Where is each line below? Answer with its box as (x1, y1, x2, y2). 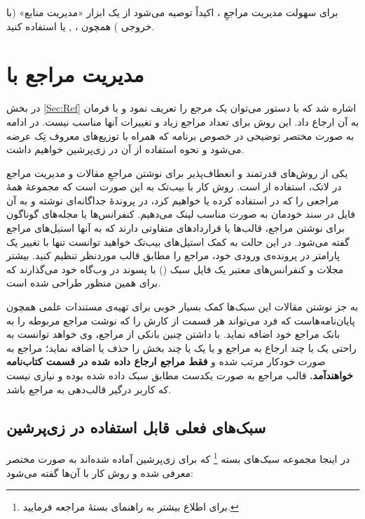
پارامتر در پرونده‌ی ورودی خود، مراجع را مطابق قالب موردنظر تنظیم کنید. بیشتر (6, 248, 340, 263)
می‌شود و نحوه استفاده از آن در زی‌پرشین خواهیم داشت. (6, 142, 245, 157)
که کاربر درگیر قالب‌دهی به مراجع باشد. (6, 381, 172, 396)
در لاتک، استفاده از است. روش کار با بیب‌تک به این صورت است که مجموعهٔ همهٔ (6, 179, 342, 194)
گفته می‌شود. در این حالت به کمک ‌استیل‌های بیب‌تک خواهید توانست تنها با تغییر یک (6, 234, 350, 249)
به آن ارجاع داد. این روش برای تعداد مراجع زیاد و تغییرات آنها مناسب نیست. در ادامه (6, 114, 359, 129)
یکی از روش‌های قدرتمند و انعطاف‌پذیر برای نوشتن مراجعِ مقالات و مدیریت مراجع (6, 165, 348, 180)
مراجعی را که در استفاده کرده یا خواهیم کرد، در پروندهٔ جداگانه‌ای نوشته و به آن (6, 192, 339, 207)
